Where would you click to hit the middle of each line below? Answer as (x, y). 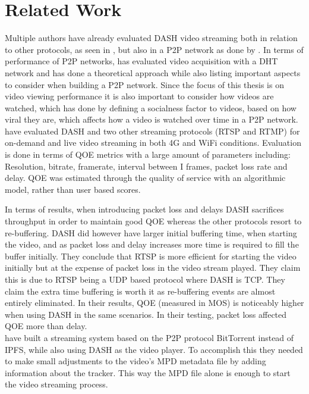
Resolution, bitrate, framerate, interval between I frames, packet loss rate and (146, 166)
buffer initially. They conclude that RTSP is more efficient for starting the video (151, 256)
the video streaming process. (56, 384)
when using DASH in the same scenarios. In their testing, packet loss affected (146, 314)
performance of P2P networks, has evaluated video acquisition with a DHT (141, 61)
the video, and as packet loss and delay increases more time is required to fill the (152, 244)
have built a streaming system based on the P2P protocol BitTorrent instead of (149, 337)
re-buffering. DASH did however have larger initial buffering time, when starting (151, 232)
